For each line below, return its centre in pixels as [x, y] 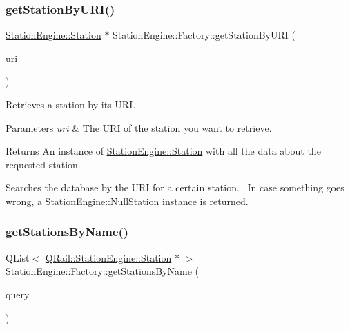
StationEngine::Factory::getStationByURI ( [204, 35]
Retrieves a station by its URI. [71, 104]
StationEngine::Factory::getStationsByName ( [102, 271]
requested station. [43, 164]
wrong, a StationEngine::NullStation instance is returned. [127, 201]
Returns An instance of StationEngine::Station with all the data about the [163, 151]
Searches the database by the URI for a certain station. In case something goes [175, 187]
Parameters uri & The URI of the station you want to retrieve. [139, 127]
